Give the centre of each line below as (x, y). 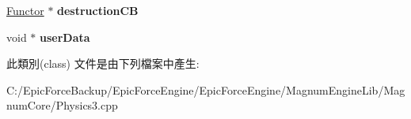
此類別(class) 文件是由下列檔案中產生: (103, 63)
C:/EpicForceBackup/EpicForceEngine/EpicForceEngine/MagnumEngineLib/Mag (206, 89)
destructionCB (98, 10)
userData (65, 37)
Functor (25, 10)
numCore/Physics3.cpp (62, 105)
